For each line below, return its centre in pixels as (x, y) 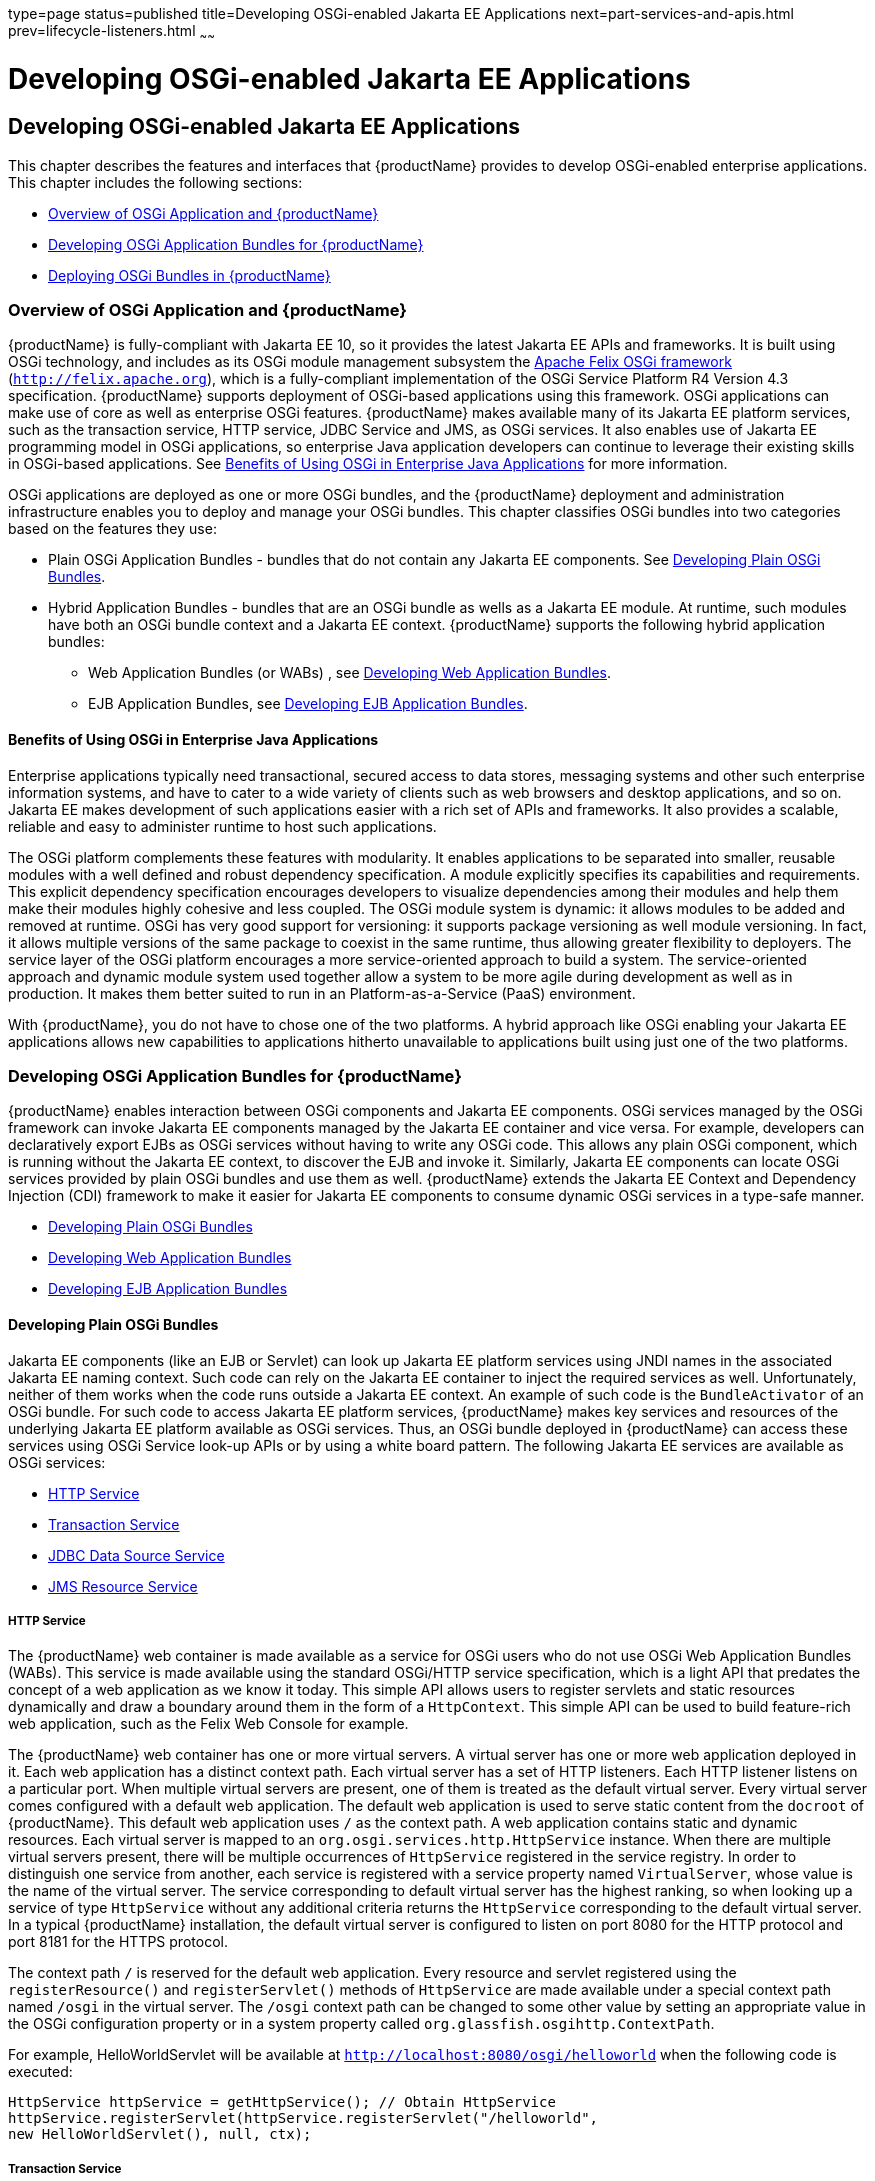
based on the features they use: (112, 529)
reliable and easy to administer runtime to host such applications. (222, 826)
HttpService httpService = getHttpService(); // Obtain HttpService (282, 2102)
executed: (40, 2072)
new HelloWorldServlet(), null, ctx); (160, 2134)
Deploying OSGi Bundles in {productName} (189, 275)
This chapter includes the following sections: (155, 182)
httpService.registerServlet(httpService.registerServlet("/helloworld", (303, 2118)
